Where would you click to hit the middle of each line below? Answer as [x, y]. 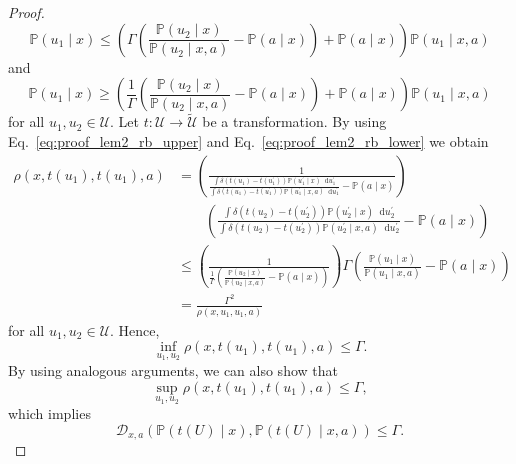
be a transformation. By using [294, 121]
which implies [49, 413]
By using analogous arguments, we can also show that [173, 370]
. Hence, [135, 329]
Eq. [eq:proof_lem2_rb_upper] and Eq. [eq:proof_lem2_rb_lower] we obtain [248, 141]
